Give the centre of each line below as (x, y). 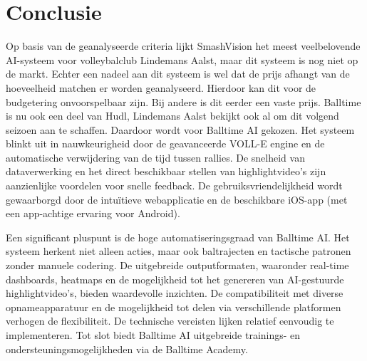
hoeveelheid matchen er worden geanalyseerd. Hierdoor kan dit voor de (161, 87)
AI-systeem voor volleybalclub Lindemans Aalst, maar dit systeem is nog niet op (182, 59)
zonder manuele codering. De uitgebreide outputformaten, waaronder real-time (177, 265)
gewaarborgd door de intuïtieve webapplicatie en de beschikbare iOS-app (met (177, 199)
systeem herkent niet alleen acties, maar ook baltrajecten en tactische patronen (179, 251)
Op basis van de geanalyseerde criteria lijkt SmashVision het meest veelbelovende (183, 46)
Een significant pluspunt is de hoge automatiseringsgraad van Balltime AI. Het (178, 237)
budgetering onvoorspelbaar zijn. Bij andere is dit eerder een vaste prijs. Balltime (183, 101)
